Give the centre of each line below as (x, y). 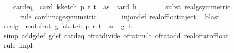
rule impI (18, 45)
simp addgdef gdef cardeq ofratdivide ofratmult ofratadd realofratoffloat (116, 35)
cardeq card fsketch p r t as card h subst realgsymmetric (122, 6)
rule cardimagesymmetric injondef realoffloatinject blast (120, 16)
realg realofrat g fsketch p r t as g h (68, 26)
